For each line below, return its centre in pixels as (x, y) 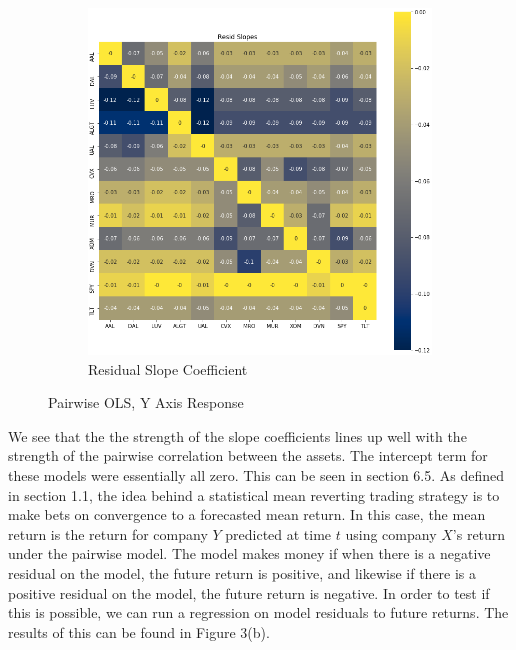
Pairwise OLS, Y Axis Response (146, 402)
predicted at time (278, 533)
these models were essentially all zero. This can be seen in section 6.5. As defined (256, 475)
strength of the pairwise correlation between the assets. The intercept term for (248, 455)
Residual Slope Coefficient (168, 368)
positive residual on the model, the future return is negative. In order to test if (249, 592)
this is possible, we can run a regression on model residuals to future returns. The (258, 612)
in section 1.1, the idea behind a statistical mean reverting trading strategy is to (254, 494)
